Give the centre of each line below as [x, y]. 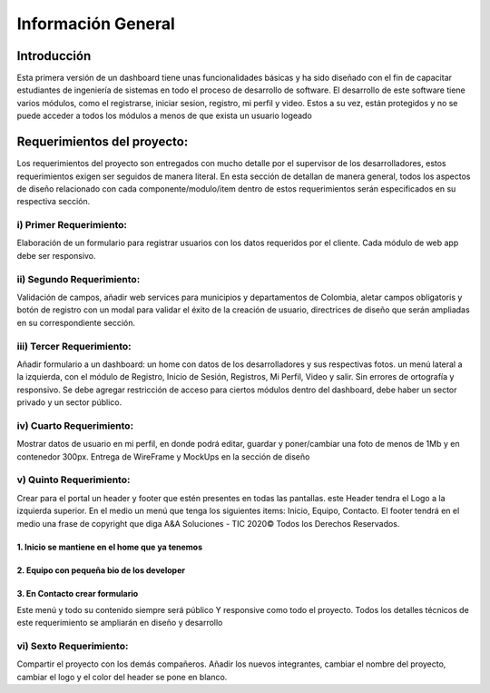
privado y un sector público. [69, 402]
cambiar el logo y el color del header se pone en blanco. [122, 677]
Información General [96, 24]
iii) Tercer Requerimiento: [74, 346]
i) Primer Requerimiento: [72, 225]
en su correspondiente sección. [76, 322]
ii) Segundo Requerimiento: [78, 279]
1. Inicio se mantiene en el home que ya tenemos [110, 547]
